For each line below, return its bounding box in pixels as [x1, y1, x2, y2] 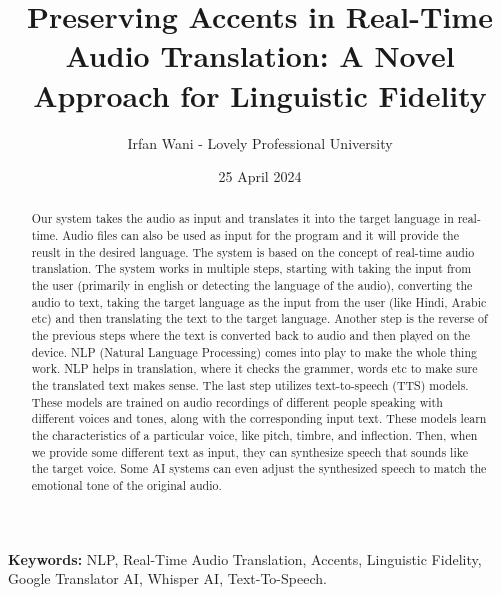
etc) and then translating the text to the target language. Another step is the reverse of [31, 310, 488, 327]
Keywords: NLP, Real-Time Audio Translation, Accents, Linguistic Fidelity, [8, 548, 482, 569]
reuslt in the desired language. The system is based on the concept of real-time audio [31, 243, 475, 260]
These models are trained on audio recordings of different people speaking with [31, 393, 443, 410]
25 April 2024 [218, 166, 302, 187]
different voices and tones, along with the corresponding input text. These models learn [31, 410, 487, 427]
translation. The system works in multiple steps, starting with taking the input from [31, 260, 472, 277]
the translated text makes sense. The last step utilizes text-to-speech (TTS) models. [31, 377, 469, 394]
